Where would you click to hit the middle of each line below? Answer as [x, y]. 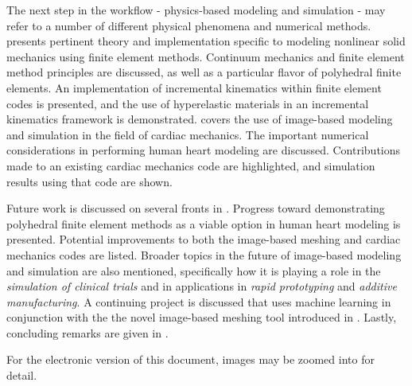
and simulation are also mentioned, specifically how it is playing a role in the [194, 270]
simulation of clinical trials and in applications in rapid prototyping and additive [202, 286]
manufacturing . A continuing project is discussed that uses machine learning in [199, 301]
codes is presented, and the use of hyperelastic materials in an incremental [188, 103]
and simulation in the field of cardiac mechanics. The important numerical [188, 134]
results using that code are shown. [89, 181]
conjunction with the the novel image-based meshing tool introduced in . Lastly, [202, 317]
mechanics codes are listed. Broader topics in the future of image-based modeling [204, 254]
